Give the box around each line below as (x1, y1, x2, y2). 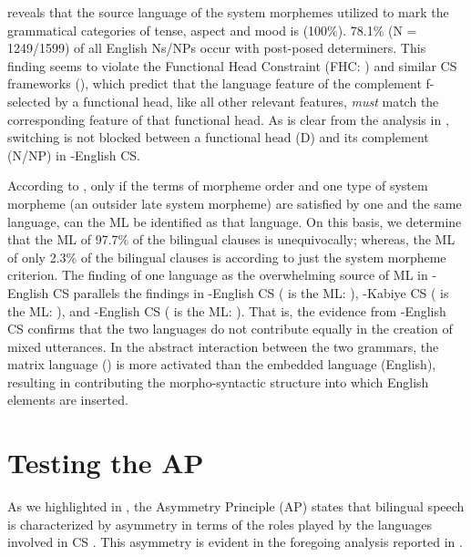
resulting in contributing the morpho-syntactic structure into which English (7, 372, 429, 391)
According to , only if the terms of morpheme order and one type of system (7, 176, 428, 195)
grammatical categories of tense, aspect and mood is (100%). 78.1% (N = (7, 20, 417, 39)
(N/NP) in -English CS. (7, 145, 140, 164)
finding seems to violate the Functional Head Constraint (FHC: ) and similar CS (7, 56, 457, 75)
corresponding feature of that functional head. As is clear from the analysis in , (7, 109, 449, 129)
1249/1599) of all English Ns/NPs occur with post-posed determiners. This (7, 38, 426, 57)
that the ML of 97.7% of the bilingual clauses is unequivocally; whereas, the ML (7, 230, 456, 249)
